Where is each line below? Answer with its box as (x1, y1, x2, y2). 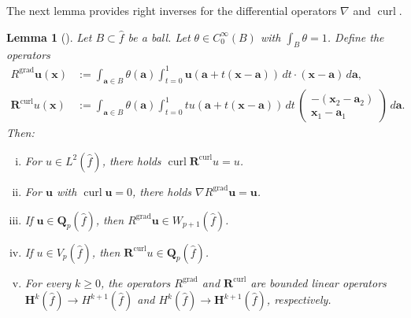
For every (24, 274, 71, 290)
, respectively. (266, 291, 331, 308)
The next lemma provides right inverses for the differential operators (6, 2, 337, 18)
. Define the (327, 28, 384, 45)
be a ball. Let (128, 28, 191, 45)
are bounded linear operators (250, 274, 387, 290)
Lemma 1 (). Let (6, 28, 92, 45)
